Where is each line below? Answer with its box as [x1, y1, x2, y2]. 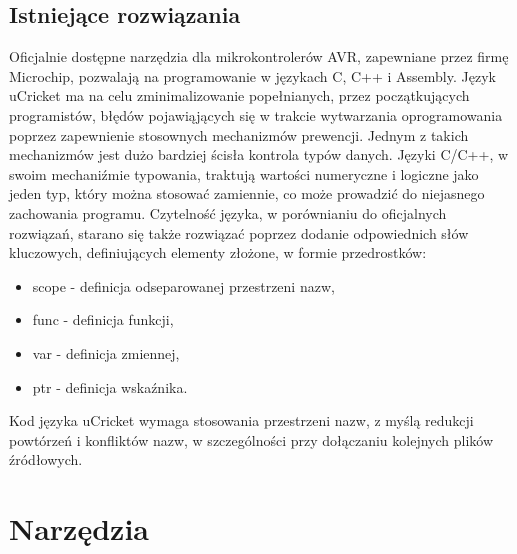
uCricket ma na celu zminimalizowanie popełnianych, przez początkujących [9, 85, 470, 106]
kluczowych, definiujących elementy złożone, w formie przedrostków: [9, 242, 427, 263]
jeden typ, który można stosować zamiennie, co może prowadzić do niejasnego [9, 183, 485, 204]
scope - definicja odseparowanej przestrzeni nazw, [32, 275, 335, 296]
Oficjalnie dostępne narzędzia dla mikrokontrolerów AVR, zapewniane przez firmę [9, 46, 509, 67]
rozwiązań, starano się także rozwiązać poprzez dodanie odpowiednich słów [9, 222, 469, 243]
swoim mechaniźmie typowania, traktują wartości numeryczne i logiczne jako [9, 163, 479, 184]
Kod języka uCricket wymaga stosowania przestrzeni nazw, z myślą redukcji [9, 410, 474, 431]
